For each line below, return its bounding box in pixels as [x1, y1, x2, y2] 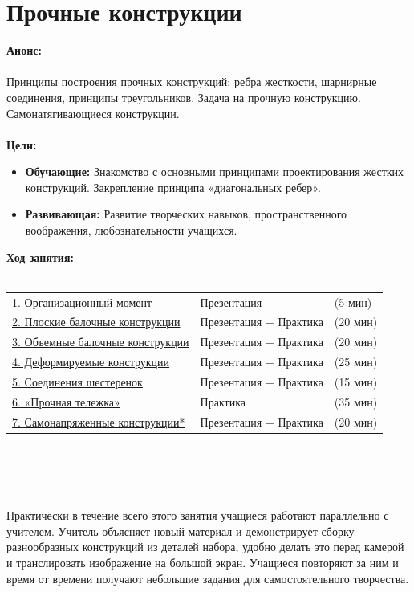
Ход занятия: [6, 248, 74, 265]
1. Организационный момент [12, 293, 152, 310]
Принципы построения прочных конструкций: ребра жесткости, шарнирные [6, 73, 377, 90]
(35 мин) [334, 393, 378, 410]
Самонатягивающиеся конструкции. [6, 104, 180, 121]
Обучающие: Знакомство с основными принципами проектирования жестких [25, 163, 404, 180]
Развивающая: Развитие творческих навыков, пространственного [25, 206, 347, 223]
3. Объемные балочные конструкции [12, 333, 189, 350]
